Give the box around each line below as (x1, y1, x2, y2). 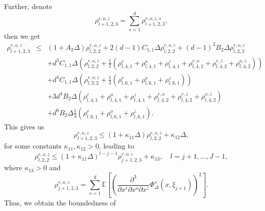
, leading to (99, 140, 134, 151)
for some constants (4, 140, 62, 151)
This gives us (4, 121, 45, 131)
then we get (4, 30, 40, 41)
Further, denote (4, 1, 53, 11)
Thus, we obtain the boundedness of (4, 197, 116, 207)
